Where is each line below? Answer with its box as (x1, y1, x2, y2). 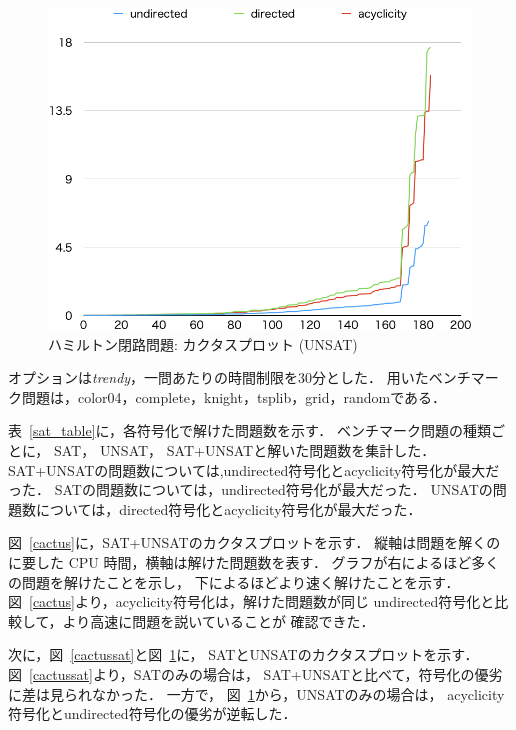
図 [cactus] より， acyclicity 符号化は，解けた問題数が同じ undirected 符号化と (8, 591, 495, 612)
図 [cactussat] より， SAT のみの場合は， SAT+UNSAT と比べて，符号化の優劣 (8, 663, 503, 684)
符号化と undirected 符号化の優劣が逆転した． (8, 703, 297, 724)
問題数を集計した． (309, 439, 436, 460)
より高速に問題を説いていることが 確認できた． (62, 610, 375, 631)
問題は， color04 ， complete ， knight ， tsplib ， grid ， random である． (21, 386, 447, 407)
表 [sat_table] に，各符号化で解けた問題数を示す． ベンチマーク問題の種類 (8, 420, 491, 441)
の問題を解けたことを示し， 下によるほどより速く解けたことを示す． (8, 571, 460, 592)
